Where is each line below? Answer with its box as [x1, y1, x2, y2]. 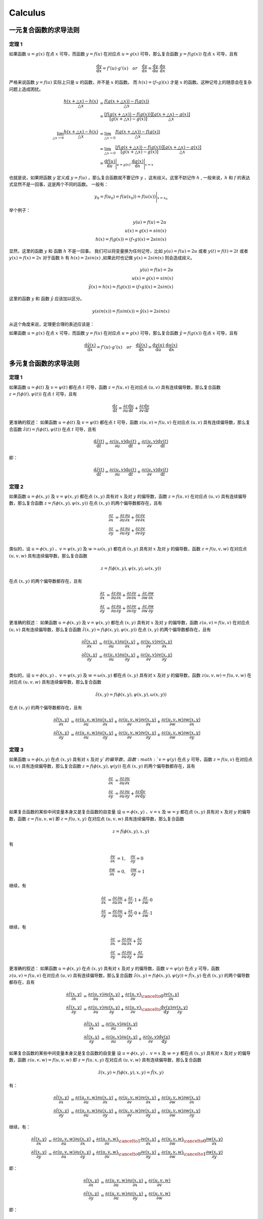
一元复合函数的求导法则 [9, 26, 80, 34]
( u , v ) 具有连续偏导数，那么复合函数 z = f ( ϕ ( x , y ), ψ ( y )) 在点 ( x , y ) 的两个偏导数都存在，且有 [9, 763, 196, 769]
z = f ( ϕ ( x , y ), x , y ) [112, 828, 150, 834]
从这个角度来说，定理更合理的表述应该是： [9, 321, 94, 327]
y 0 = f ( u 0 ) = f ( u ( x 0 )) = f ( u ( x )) [94, 194, 156, 200]
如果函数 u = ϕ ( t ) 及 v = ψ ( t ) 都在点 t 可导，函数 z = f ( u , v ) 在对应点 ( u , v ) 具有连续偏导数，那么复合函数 [9, 384, 221, 390]
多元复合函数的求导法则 [9, 359, 80, 368]
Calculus [9, 7, 46, 18]
